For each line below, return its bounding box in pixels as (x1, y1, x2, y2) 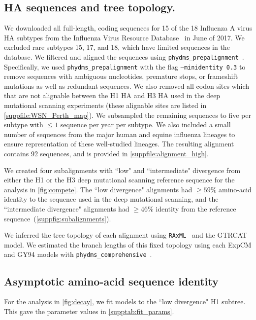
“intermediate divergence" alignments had (4, 204, 129, 214)
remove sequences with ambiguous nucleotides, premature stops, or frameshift (4, 71, 238, 81)
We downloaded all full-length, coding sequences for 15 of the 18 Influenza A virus (4, 23, 252, 33)
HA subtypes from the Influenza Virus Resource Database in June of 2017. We (4, 32, 245, 42)
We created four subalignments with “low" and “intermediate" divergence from (4, 165, 241, 175)
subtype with (4, 119, 43, 130)
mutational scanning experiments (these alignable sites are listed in (4, 100, 207, 110)
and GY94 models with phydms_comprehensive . (4, 249, 152, 259)
